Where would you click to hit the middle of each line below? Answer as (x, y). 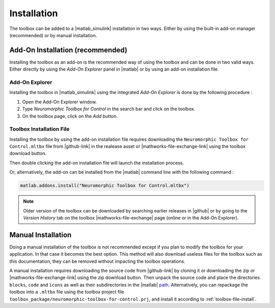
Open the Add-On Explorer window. (59, 102)
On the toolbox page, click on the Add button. (70, 116)
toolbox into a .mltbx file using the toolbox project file (67, 292)
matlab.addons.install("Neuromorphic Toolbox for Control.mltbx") (105, 186)
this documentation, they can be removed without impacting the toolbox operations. (97, 261)
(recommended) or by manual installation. (53, 35)
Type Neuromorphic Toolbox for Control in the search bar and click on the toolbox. (109, 109)
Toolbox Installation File (39, 129)
